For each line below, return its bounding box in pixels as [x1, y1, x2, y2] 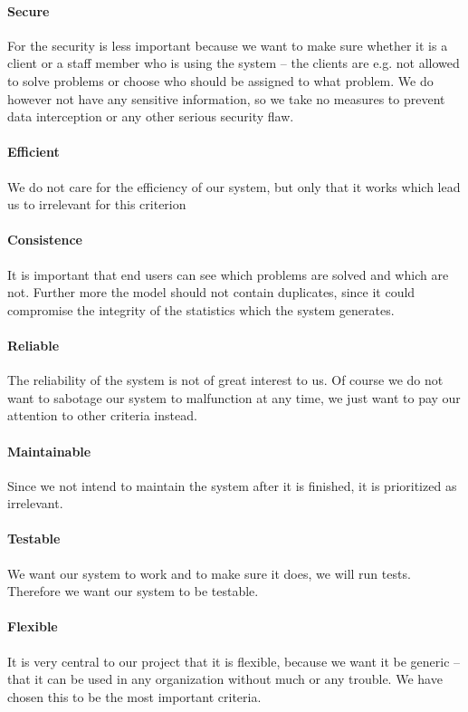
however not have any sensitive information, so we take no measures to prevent [7, 89, 445, 108]
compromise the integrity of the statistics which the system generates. [7, 300, 395, 319]
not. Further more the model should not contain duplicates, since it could [7, 283, 415, 302]
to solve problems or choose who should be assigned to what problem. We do [7, 71, 434, 90]
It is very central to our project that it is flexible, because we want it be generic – [7, 651, 461, 670]
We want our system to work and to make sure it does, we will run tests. [7, 563, 411, 582]
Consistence [7, 230, 82, 249]
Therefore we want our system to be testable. [7, 582, 259, 601]
